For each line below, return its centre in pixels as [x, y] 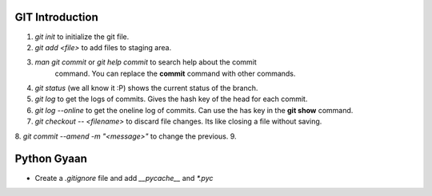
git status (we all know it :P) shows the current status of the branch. [146, 88]
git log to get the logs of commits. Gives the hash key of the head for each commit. [171, 99]
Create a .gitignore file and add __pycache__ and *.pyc [124, 178]
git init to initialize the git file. [82, 37]
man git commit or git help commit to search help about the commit [146, 62]
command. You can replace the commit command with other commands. [175, 73]
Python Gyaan [51, 159]
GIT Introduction [57, 17]
